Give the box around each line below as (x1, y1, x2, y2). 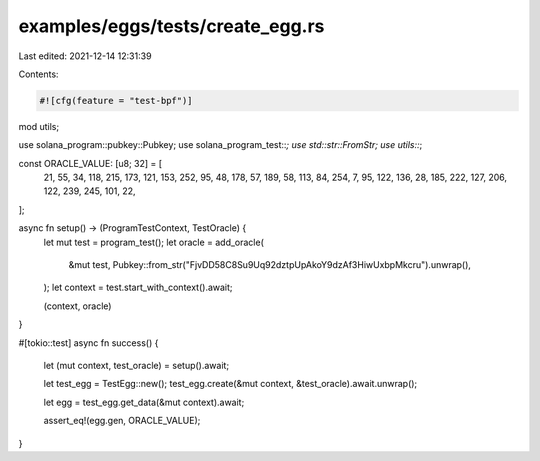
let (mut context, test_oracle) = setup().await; (43, 359, 230, 371)
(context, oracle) (43, 300, 112, 312)
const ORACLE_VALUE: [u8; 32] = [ (18, 157, 163, 169)
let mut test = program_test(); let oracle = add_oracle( (43, 236, 265, 248)
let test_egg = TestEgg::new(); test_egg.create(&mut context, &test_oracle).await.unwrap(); (43, 378, 418, 390)
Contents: (18, 68, 59, 80)
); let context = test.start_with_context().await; (43, 281, 234, 294)
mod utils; (18, 120, 60, 132)
